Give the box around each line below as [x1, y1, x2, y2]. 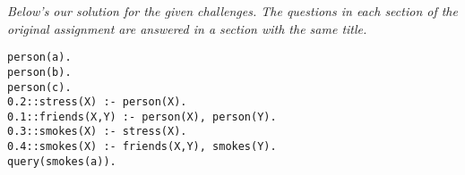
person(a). [7, 51, 72, 64]
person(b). [7, 65, 72, 79]
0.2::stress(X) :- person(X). [7, 96, 187, 109]
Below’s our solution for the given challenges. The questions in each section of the [7, 2, 458, 20]
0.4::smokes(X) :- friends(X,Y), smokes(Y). [7, 140, 277, 154]
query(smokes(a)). [7, 154, 116, 168]
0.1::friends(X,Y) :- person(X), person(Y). [7, 110, 277, 123]
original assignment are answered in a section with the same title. [7, 19, 367, 37]
